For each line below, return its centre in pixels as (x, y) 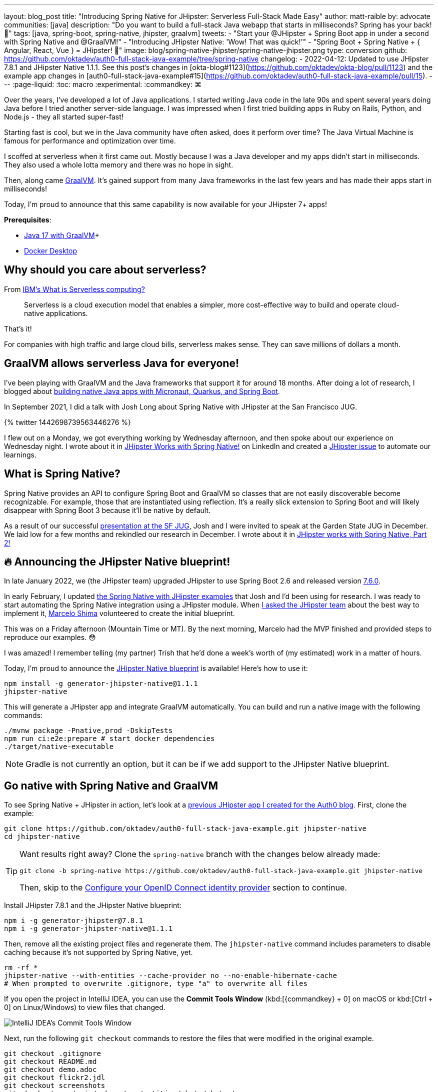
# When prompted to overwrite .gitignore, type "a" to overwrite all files (156, 984)
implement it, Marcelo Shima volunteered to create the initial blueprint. (119, 613)
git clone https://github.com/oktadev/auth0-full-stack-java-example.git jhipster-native (185, 829)
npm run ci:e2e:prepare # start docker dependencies (109, 739)
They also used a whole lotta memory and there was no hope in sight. (119, 165)
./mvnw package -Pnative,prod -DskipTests (88, 731)
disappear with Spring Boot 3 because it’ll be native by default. (107, 510)
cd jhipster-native (42, 837)
